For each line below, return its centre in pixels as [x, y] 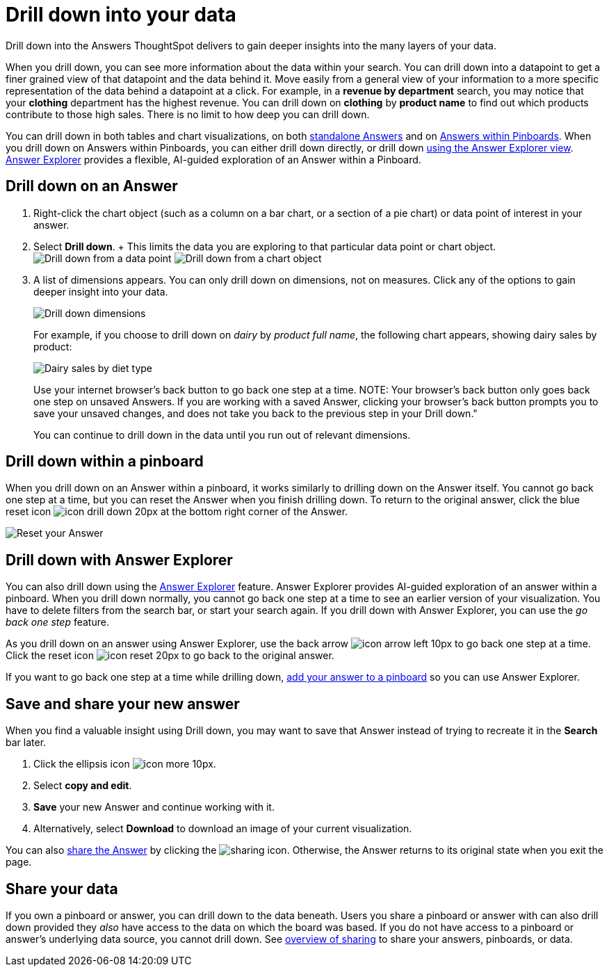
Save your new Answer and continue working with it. [154, 807]
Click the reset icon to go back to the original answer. [170, 656]
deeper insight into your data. [101, 291]
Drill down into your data [121, 15]
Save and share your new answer [123, 704]
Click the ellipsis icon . [125, 764]
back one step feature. [57, 622]
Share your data [62, 889]
